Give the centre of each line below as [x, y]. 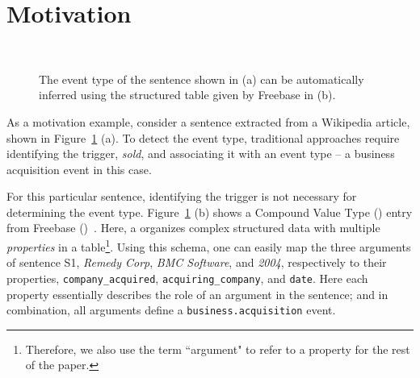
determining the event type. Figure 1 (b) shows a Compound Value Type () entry [210, 212]
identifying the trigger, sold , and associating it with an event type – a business [201, 154]
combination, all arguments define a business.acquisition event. [171, 310]
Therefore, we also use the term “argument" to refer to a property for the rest [218, 349]
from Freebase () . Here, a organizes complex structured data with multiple [193, 228]
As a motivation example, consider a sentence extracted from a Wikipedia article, [208, 121]
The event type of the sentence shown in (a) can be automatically [202, 79]
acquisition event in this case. [79, 169]
